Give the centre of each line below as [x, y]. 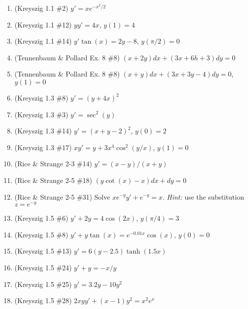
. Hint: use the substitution [203, 196]
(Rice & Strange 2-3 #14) [53, 164]
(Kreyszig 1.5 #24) [43, 267]
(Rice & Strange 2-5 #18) [53, 180]
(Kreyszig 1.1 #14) [43, 41]
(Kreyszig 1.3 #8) [41, 97]
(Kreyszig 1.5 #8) [41, 234]
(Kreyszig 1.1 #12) [43, 24]
